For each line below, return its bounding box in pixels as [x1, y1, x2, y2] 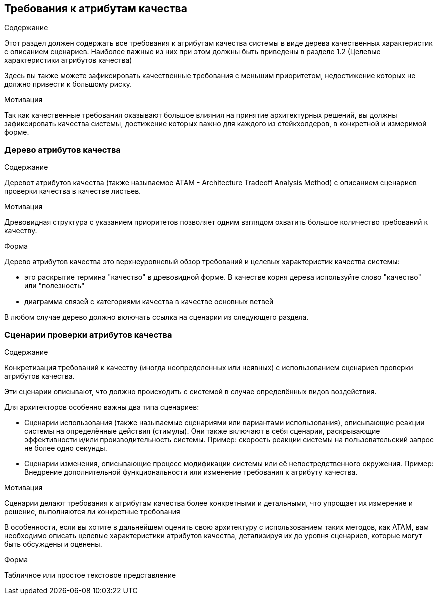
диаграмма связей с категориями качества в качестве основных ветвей [24, 297, 274, 306]
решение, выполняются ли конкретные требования [4, 507, 180, 516]
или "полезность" [24, 281, 85, 290]
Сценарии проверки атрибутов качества [4, 329, 172, 340]
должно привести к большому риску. [4, 80, 132, 89]
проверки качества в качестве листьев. [4, 187, 141, 196]
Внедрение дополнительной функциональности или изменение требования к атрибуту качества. [24, 467, 358, 476]
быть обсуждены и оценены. [4, 539, 102, 548]
